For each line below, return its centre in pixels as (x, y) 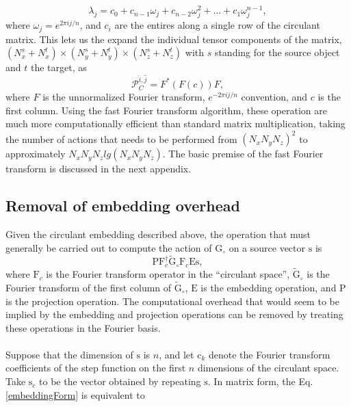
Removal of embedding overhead (123, 206)
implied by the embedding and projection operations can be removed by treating (174, 314)
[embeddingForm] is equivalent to (75, 394)
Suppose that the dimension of (69, 354)
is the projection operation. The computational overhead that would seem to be (172, 301)
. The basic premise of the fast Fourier (243, 154)
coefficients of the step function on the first (96, 368)
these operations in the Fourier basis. (83, 327)
